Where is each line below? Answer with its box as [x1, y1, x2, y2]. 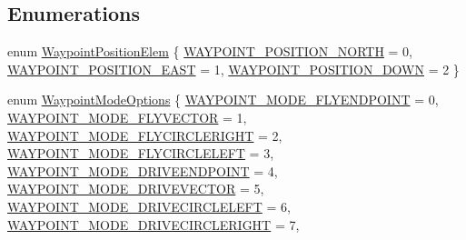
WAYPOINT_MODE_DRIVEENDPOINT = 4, [7, 161, 278, 180]
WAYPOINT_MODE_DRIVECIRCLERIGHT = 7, [7, 215, 300, 234]
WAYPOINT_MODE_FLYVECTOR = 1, [7, 107, 247, 126]
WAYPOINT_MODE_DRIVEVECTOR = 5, [7, 179, 264, 198]
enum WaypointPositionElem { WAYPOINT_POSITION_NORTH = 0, [7, 42, 413, 61]
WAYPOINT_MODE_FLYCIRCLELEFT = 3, [7, 144, 274, 163]
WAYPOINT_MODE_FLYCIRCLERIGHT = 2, [7, 125, 283, 145]
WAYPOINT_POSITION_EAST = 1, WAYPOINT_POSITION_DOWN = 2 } [7, 59, 460, 78]
